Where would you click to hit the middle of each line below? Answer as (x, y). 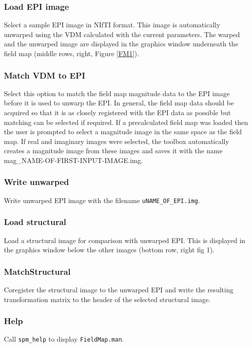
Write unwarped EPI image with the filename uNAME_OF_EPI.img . (102, 200)
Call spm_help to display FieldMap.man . (64, 339)
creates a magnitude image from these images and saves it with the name (113, 151)
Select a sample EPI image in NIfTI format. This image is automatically (112, 25)
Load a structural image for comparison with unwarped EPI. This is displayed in (125, 240)
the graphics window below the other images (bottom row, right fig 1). (109, 250)
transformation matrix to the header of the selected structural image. (107, 299)
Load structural (35, 222)
